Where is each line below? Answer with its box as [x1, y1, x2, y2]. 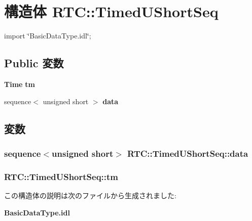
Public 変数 [4, 55, 64, 71]
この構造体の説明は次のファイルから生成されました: [4, 190, 176, 200]
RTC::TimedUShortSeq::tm [4, 170, 119, 183]
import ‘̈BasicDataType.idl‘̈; [4, 30, 91, 41]
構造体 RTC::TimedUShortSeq [4, 1, 219, 22]
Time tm [4, 78, 35, 89]
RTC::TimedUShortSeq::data [127, 147, 248, 159]
